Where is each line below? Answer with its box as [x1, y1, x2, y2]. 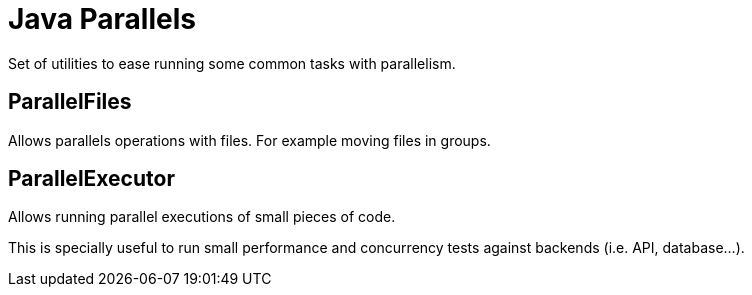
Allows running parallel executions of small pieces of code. [8, 208, 396, 226]
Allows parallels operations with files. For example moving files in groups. [8, 131, 491, 149]
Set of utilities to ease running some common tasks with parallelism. [8, 54, 456, 72]
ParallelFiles [8, 89, 132, 115]
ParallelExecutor [8, 166, 175, 192]
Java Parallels [8, 2, 196, 36]
